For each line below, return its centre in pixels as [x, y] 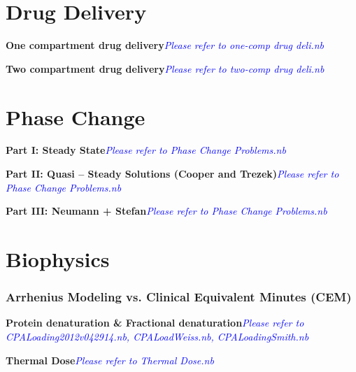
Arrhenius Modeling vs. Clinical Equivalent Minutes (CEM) [179, 297]
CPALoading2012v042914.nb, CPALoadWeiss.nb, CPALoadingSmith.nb [157, 336]
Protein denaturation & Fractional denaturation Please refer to [155, 323]
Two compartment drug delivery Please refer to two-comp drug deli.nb [165, 68]
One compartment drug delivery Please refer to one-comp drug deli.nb [165, 45]
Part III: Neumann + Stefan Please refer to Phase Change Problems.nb [166, 211]
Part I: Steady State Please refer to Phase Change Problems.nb [146, 150]
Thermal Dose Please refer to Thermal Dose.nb [110, 360]
